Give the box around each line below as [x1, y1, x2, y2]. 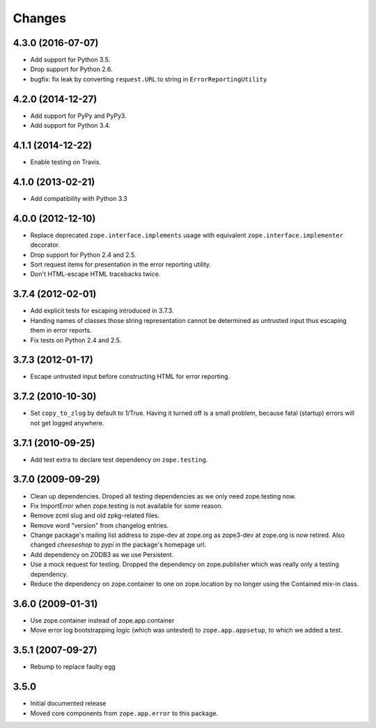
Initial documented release [30, 699, 107, 708]
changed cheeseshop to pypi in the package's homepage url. [30, 540, 207, 549]
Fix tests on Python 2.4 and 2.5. [30, 335, 122, 344]
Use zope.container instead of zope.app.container [30, 616, 175, 624]
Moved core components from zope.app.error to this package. [30, 708, 219, 718]
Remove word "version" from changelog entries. [30, 521, 169, 529]
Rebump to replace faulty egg [30, 662, 116, 671]
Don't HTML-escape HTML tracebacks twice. [30, 270, 161, 278]
